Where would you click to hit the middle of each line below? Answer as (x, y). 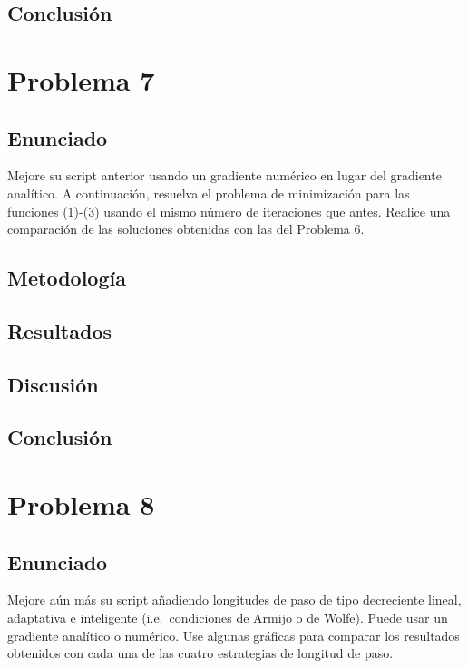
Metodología (67, 278)
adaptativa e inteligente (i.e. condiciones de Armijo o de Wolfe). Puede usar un (228, 618)
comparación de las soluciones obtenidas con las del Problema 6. (186, 229)
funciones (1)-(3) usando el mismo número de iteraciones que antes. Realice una (229, 211)
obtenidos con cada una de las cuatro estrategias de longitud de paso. (200, 653)
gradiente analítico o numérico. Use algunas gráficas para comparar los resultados (234, 635)
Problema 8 (81, 504)
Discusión (53, 384)
